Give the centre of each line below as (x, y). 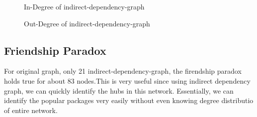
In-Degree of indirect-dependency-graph (84, 6)
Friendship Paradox (55, 50)
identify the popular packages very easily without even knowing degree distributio (129, 100)
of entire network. (31, 110)
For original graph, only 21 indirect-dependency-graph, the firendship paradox (123, 71)
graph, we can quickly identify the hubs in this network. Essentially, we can (119, 90)
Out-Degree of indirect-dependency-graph (87, 23)
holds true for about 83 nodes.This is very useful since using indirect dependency (127, 80)
